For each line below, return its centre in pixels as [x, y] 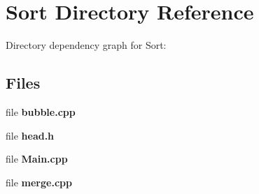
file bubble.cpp [41, 111]
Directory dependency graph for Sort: [86, 45]
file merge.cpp [39, 182]
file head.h [30, 135]
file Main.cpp [37, 159]
